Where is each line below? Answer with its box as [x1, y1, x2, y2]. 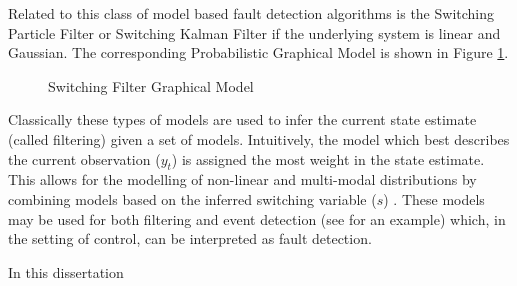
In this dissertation [8, 261, 124, 282]
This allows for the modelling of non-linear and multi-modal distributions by [8, 169, 477, 190]
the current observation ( [8, 148, 161, 169]
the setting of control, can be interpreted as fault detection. [8, 228, 372, 249]
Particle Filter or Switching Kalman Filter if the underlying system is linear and [8, 22, 501, 43]
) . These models [383, 188, 485, 209]
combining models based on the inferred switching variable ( [8, 188, 377, 209]
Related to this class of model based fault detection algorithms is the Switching [8, 3, 495, 23]
